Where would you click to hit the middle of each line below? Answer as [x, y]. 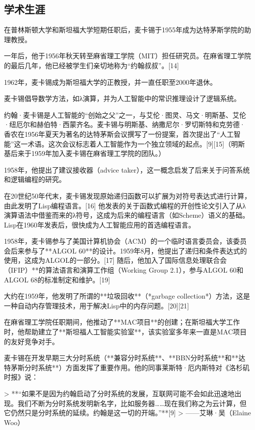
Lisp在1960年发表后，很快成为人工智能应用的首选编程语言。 [100, 224]
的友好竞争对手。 [31, 341]
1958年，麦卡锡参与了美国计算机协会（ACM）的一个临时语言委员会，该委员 [126, 241]
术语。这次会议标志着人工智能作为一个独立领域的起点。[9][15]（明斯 [136, 143]
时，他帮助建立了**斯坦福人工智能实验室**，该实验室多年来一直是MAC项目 [126, 332]
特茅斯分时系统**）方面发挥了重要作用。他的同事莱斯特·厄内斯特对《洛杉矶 [127, 367]
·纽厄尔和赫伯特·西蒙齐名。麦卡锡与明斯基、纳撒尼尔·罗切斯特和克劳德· [125, 124]
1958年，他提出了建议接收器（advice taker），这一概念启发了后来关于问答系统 [127, 169]
